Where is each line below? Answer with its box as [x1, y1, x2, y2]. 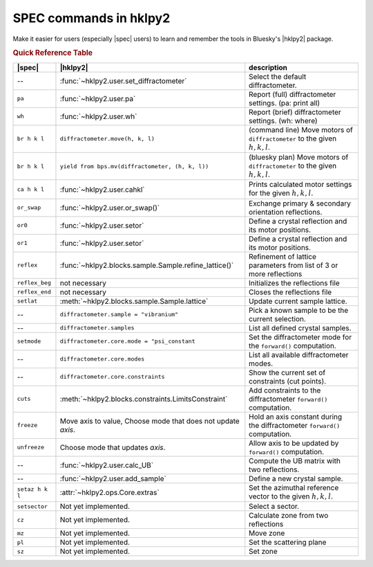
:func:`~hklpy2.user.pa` [59, 93, 136, 103]
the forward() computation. [249, 341, 336, 350]
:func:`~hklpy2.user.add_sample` [59, 474, 167, 483]
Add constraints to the [249, 385, 321, 395]
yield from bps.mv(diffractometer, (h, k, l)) [59, 163, 209, 170]
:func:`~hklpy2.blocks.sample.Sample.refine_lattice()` [59, 260, 234, 270]
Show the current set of [249, 368, 326, 377]
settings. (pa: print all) [249, 98, 321, 107]
